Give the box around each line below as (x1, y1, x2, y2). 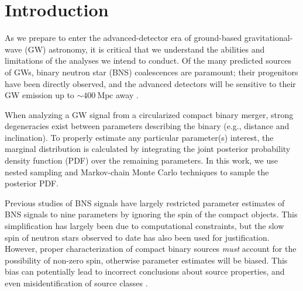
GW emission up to (5, 89, 74, 101)
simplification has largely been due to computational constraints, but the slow (5, 220, 284, 232)
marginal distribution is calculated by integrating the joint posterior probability (5, 143, 291, 155)
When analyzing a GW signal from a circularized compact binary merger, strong (5, 108, 294, 120)
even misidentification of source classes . (5, 277, 148, 289)
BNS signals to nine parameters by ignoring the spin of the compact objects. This (5, 208, 298, 220)
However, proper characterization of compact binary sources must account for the (5, 243, 297, 255)
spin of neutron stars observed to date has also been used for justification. (5, 231, 270, 243)
